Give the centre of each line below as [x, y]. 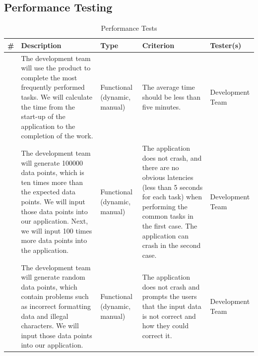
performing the [165, 206]
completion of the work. [57, 136]
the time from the [48, 106]
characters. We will [50, 326]
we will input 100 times [57, 230]
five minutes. [161, 106]
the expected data [48, 192]
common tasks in [168, 216]
